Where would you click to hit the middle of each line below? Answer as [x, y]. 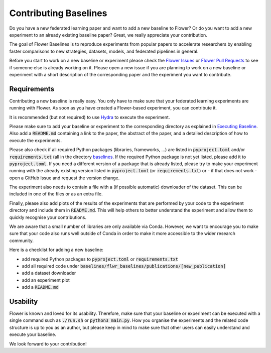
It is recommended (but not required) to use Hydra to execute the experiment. [90, 117]
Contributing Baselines [58, 13]
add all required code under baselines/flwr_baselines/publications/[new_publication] [124, 266]
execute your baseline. [33, 334]
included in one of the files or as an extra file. [56, 194]
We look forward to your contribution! [48, 343]
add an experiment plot [46, 280]
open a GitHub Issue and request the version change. [64, 178]
